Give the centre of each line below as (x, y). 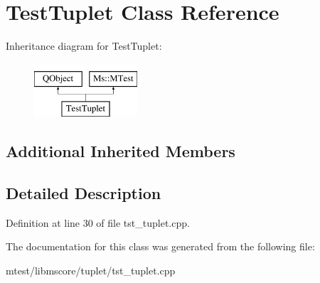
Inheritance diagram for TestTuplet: (84, 46)
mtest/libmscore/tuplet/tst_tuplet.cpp (91, 271)
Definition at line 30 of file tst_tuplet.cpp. (98, 222)
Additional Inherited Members (121, 151)
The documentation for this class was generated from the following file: (160, 246)
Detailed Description (84, 193)
